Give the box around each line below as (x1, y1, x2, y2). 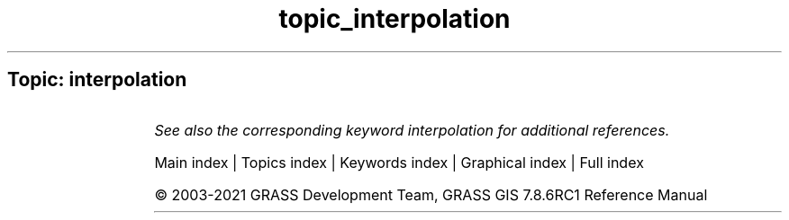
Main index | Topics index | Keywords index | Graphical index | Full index (154, 153, 644, 172)
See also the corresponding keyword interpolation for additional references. (154, 120, 670, 139)
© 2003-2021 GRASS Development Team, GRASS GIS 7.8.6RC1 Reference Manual (154, 185, 708, 204)
